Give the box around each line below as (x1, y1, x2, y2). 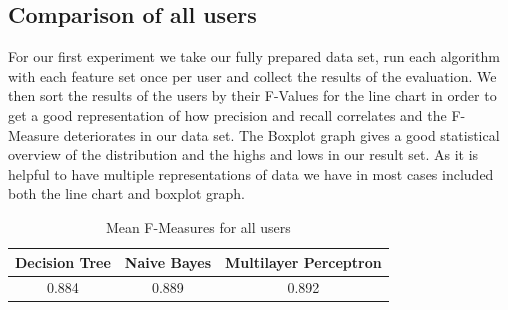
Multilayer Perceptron (225, 251, 382, 272)
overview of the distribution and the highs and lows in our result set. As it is (8, 144, 479, 165)
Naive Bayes (124, 251, 212, 272)
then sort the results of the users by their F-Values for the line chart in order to (8, 85, 497, 106)
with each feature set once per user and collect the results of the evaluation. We (8, 65, 497, 86)
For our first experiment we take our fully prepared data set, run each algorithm (8, 46, 500, 67)
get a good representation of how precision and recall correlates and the (8, 104, 447, 125)
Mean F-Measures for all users (105, 216, 291, 237)
